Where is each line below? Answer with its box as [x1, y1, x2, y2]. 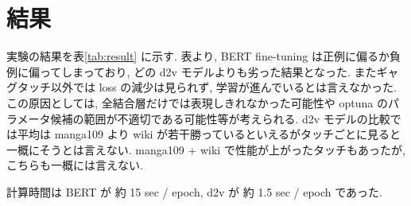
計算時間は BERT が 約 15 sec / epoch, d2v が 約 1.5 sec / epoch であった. [6, 183, 383, 200]
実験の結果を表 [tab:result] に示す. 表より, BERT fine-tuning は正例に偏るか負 [6, 48, 401, 64]
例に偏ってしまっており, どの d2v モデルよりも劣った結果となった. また [6, 63, 377, 80]
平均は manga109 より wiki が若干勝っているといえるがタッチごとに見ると [17, 126, 401, 142]
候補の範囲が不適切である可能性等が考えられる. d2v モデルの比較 [50, 110, 390, 126]
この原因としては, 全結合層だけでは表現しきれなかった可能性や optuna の [6, 94, 388, 111]
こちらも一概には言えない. [6, 157, 143, 173]
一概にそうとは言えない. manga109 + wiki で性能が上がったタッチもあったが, [6, 141, 405, 157]
